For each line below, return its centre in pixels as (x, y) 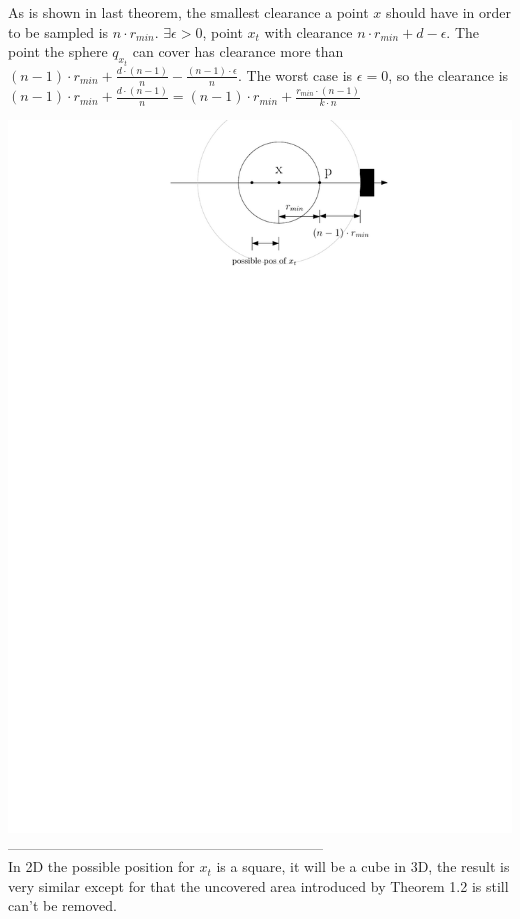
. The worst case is (295, 74)
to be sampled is (58, 31)
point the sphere (58, 51)
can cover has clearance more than (238, 51)
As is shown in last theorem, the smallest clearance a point (188, 12)
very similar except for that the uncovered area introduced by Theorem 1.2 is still (258, 885)
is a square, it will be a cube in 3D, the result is (363, 866)
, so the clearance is (448, 74)
